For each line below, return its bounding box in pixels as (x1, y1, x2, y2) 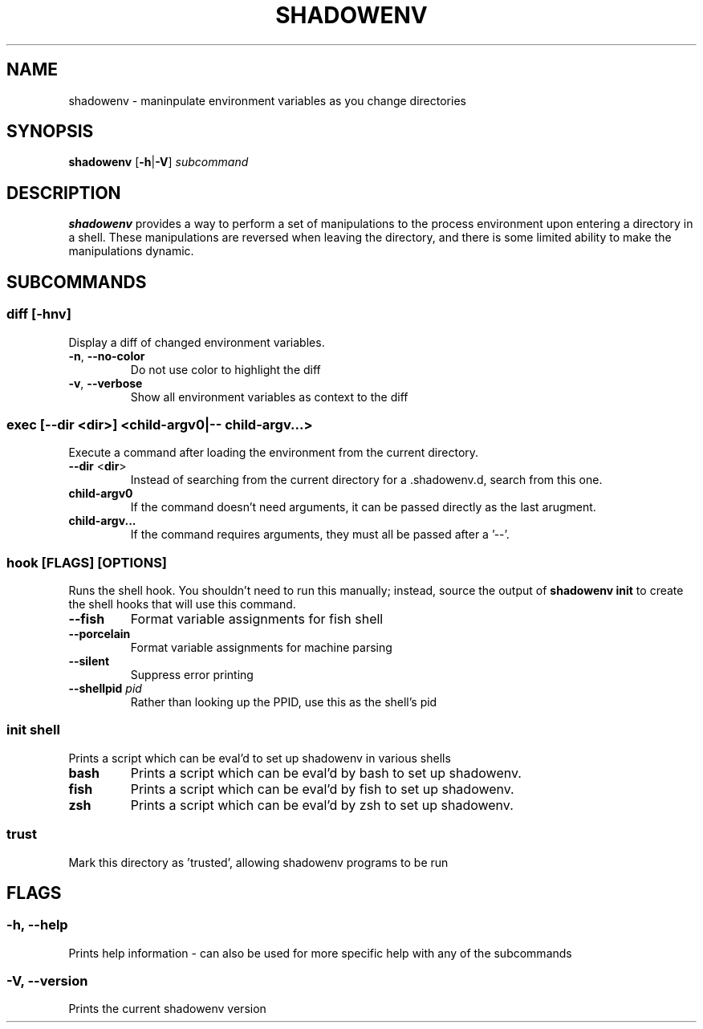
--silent (68, 654, 110, 668)
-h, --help (6, 917, 68, 933)
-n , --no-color (68, 348, 145, 363)
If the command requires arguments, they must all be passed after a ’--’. (130, 527, 510, 542)
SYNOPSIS (6, 121, 94, 142)
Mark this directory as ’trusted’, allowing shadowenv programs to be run (68, 855, 449, 869)
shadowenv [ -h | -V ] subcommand (68, 155, 249, 169)
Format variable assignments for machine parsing (130, 641, 392, 654)
